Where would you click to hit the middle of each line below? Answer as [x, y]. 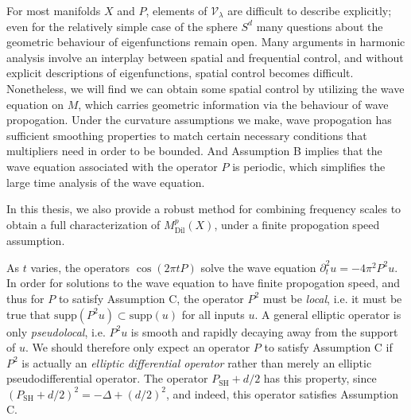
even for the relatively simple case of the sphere [122, 26]
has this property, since [320, 378]
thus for [25, 298]
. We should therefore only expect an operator [138, 347]
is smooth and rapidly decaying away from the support [264, 331]
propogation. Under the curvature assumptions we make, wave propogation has [199, 120]
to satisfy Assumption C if [328, 347]
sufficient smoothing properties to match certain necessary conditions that [187, 135]
